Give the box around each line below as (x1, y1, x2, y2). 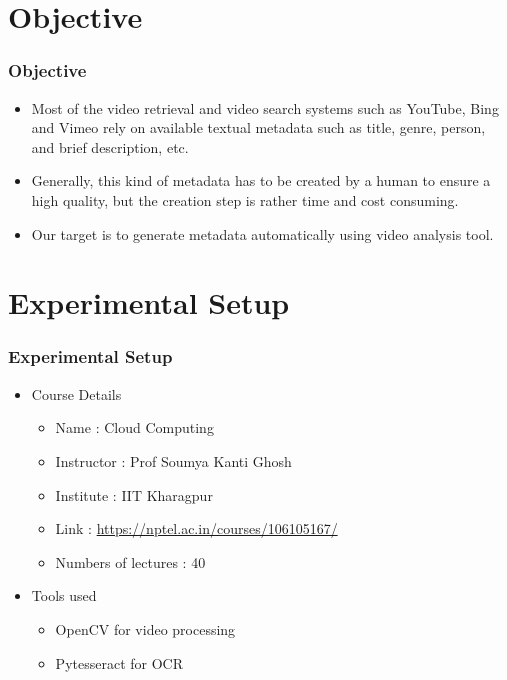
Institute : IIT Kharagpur (55, 484, 213, 505)
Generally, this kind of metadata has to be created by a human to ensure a (31, 170, 491, 191)
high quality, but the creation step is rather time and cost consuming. (31, 189, 459, 210)
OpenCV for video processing (55, 618, 236, 639)
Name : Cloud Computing (55, 417, 214, 438)
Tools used (31, 585, 97, 606)
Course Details (31, 383, 122, 404)
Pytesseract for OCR (55, 652, 183, 673)
